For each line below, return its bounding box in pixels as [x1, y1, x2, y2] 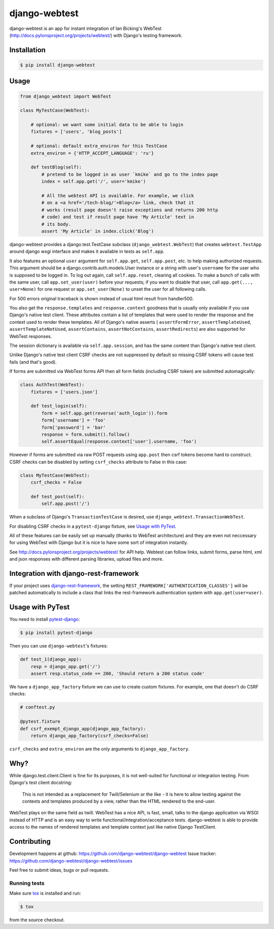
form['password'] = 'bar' [41, 424, 106, 430]
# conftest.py [20, 704, 55, 710]
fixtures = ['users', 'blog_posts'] [30, 129, 122, 134]
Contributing [9, 837, 51, 846]
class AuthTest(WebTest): [20, 382, 85, 388]
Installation [9, 46, 46, 54]
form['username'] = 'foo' [41, 418, 106, 423]
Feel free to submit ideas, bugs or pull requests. [9, 867, 109, 873]
